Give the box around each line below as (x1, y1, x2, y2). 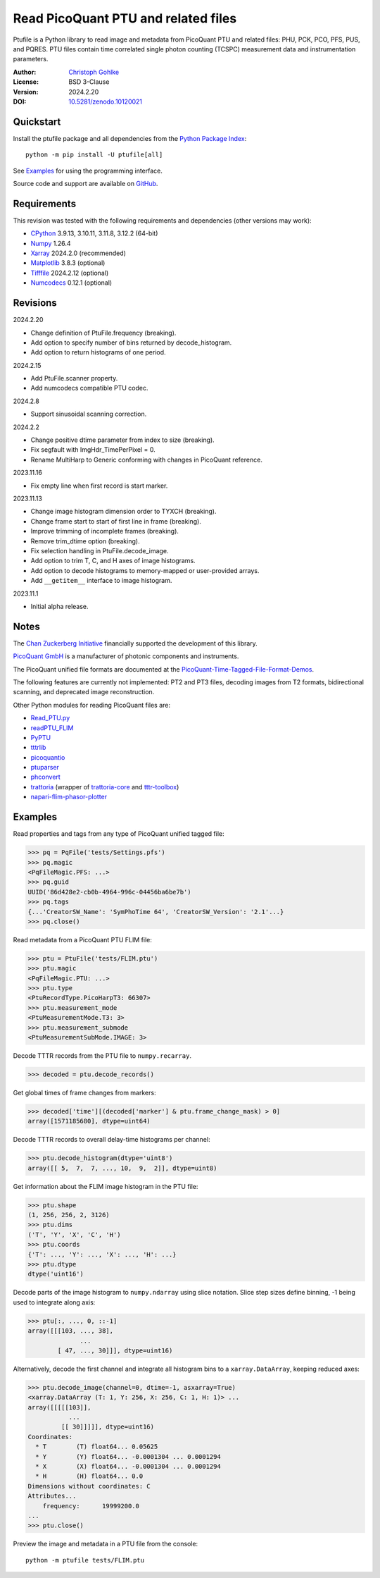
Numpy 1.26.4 (30, 239, 71, 247)
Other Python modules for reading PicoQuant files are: (13, 701, 171, 709)
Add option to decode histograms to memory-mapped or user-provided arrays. (30, 566, 260, 574)
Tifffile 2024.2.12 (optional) (30, 269, 109, 277)
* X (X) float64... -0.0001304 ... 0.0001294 (35, 1462, 221, 1470)
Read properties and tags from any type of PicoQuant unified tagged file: (13, 830, 224, 838)
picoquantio (30, 753, 65, 761)
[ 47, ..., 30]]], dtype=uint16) (57, 1346, 173, 1355)
